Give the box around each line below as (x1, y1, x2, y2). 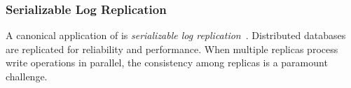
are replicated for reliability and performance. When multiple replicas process (6, 41, 338, 56)
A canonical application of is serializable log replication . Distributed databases (6, 28, 346, 43)
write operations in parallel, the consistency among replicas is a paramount (6, 55, 328, 70)
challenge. (6, 69, 48, 83)
